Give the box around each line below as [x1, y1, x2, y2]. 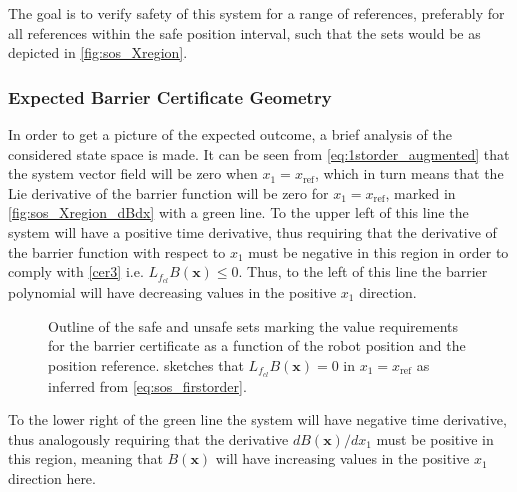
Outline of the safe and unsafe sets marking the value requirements [48, 315, 458, 336]
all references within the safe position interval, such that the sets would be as [8, 22, 481, 43]
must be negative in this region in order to [248, 241, 509, 262]
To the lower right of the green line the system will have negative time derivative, [8, 409, 507, 430]
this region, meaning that [8, 448, 163, 469]
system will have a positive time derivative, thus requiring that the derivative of [8, 221, 497, 242]
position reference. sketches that [48, 354, 244, 375]
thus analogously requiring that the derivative [8, 428, 289, 449]
